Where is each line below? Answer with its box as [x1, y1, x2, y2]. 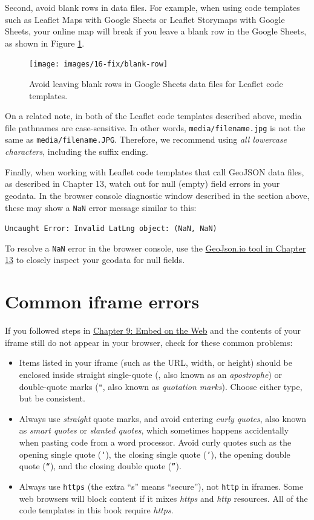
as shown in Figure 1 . [5, 36, 85, 49]
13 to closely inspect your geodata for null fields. [5, 253, 185, 266]
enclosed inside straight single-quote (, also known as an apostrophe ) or [19, 368, 282, 380]
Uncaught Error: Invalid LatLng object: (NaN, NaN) [5, 224, 217, 233]
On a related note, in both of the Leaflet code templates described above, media [5, 109, 302, 122]
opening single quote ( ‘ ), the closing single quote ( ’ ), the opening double [19, 447, 290, 460]
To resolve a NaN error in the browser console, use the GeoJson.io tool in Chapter [5, 241, 306, 254]
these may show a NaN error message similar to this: [5, 201, 197, 213]
